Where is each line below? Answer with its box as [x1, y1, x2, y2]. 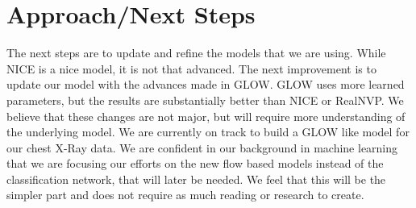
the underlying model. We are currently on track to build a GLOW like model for [6, 123, 410, 140]
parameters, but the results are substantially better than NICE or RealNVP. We [6, 91, 404, 108]
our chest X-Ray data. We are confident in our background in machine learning [6, 139, 398, 156]
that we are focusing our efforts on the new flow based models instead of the [6, 155, 384, 172]
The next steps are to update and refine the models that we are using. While [6, 44, 386, 61]
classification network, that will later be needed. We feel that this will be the [6, 170, 386, 187]
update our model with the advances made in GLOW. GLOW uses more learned [6, 76, 405, 93]
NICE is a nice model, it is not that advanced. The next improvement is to [6, 60, 376, 77]
